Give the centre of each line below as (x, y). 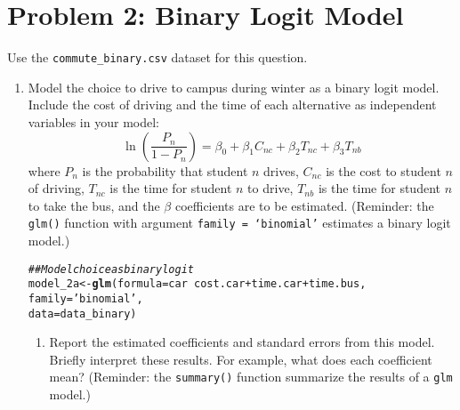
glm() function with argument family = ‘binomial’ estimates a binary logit (239, 223)
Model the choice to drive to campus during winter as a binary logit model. (234, 87)
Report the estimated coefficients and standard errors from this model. (242, 342)
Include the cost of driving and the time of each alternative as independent (232, 105)
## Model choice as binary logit (111, 269)
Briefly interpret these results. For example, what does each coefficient (241, 359)
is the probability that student (165, 170)
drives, (281, 170)
